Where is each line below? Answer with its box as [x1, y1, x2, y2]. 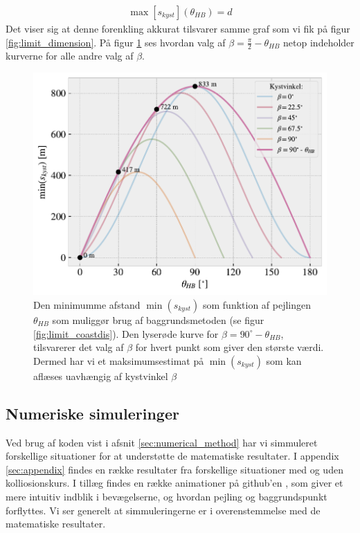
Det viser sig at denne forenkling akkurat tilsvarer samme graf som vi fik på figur [6, 21, 350, 36]
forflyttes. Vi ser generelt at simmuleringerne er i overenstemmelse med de [6, 503, 321, 517]
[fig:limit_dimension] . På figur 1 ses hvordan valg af [6, 35, 226, 49]
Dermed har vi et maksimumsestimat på [33, 353, 204, 368]
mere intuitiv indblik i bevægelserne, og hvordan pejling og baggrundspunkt [6, 489, 327, 503]
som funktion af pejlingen [202, 297, 312, 311]
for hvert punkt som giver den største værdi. [135, 340, 324, 354]
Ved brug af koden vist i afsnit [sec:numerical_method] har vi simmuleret [6, 435, 318, 449]
